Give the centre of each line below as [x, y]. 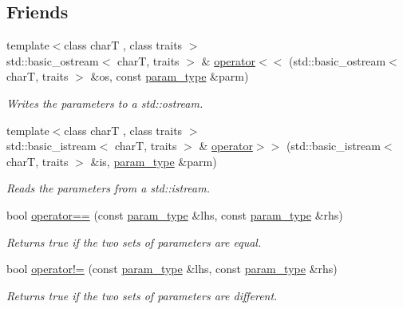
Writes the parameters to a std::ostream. [105, 103]
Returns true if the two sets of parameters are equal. [134, 242]
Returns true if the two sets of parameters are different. [142, 295]
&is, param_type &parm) [154, 161]
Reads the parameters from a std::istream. [108, 188]
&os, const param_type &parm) [170, 76]
